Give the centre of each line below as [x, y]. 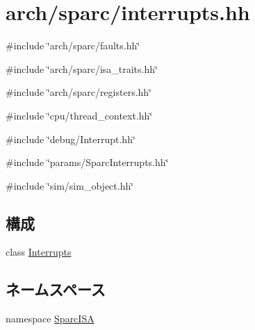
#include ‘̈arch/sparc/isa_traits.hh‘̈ [82, 68]
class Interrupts [39, 252]
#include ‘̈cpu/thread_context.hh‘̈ [79, 115]
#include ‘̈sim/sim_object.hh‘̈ [70, 185]
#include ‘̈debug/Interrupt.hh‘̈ [71, 139]
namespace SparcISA [50, 319]
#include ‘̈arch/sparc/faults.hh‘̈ [73, 46]
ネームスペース [56, 289]
